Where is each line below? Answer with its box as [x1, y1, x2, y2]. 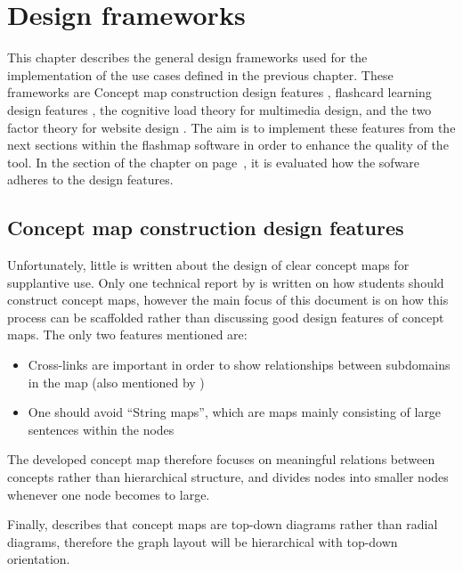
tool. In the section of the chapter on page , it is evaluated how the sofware [7, 152, 420, 171]
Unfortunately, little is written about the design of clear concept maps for [7, 256, 410, 274]
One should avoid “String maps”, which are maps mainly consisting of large [28, 403, 442, 421]
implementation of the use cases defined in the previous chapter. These [7, 65, 394, 84]
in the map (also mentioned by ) [28, 372, 205, 391]
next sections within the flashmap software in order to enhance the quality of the [7, 135, 449, 154]
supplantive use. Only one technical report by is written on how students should [7, 273, 444, 291]
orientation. [7, 550, 70, 568]
